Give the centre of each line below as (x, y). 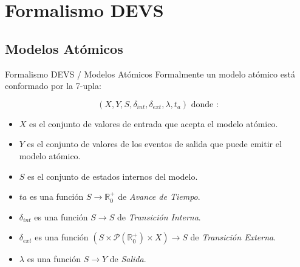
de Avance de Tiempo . (159, 196)
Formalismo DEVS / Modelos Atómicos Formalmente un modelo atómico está (150, 74)
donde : (205, 104)
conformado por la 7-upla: (53, 86)
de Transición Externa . (233, 237)
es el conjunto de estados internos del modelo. (113, 176)
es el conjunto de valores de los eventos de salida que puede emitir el (154, 144)
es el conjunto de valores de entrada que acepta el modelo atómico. (154, 123)
